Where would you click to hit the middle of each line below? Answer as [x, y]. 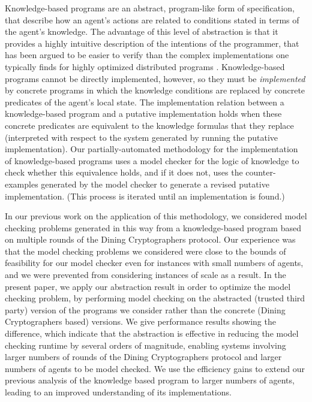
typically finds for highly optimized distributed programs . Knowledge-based [145, 66]
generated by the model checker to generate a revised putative [155, 184]
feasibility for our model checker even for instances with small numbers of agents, [154, 263]
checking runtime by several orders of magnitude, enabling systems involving [145, 345]
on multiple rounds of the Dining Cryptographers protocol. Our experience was [150, 239]
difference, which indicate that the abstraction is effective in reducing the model [152, 333]
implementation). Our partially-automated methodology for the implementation [151, 149]
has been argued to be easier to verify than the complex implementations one [147, 55]
